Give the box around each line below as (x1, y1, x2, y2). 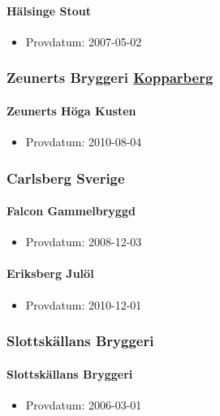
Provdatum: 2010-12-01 (25, 296, 142, 313)
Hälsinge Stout (6, 2, 91, 19)
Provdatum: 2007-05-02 (25, 32, 142, 50)
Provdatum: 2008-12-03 (25, 233, 142, 250)
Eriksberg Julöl (6, 265, 94, 282)
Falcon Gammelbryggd (6, 202, 136, 219)
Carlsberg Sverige (6, 167, 125, 188)
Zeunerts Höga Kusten (6, 102, 136, 119)
